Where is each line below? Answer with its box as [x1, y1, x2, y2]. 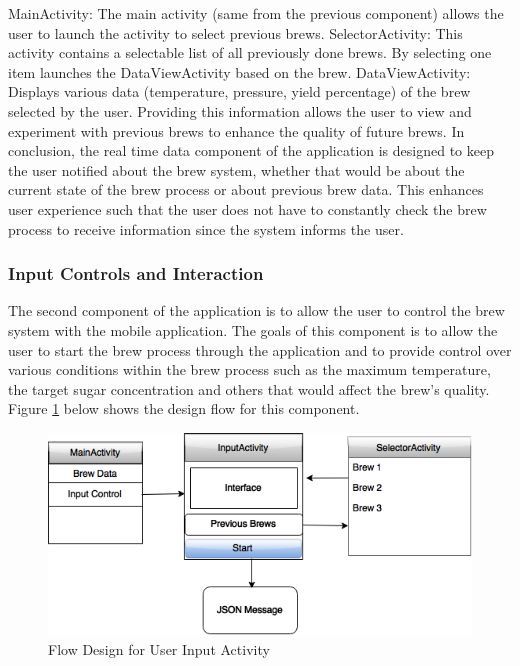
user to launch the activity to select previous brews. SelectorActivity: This [8, 22, 463, 43]
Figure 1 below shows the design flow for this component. [8, 398, 360, 419]
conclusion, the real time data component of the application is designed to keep [8, 140, 494, 161]
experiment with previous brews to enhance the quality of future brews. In [8, 120, 465, 141]
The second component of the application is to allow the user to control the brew [8, 300, 505, 321]
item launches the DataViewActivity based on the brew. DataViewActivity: [8, 61, 471, 82]
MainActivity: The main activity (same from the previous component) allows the [8, 3, 504, 23]
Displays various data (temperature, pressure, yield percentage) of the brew [8, 81, 471, 102]
